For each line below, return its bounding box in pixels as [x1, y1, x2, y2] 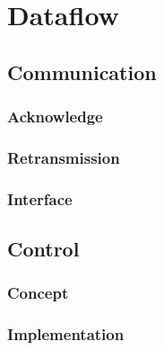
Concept [7, 282, 69, 304]
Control [7, 235, 80, 263]
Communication [7, 58, 157, 85]
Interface [7, 187, 73, 210]
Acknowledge [7, 105, 103, 128]
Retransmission [7, 146, 120, 168]
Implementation [7, 323, 125, 346]
